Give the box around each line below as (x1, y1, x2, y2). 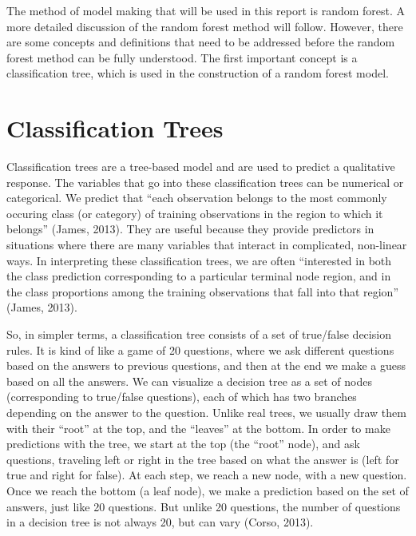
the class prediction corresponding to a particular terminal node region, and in (6, 268, 391, 284)
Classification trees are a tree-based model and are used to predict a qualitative (6, 158, 395, 175)
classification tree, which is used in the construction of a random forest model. (6, 65, 389, 81)
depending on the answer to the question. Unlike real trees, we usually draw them (6, 404, 406, 420)
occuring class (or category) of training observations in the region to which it (6, 204, 383, 221)
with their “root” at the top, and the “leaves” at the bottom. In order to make (6, 419, 390, 436)
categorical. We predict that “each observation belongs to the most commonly (6, 189, 387, 206)
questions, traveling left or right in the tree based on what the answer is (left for (6, 451, 399, 467)
